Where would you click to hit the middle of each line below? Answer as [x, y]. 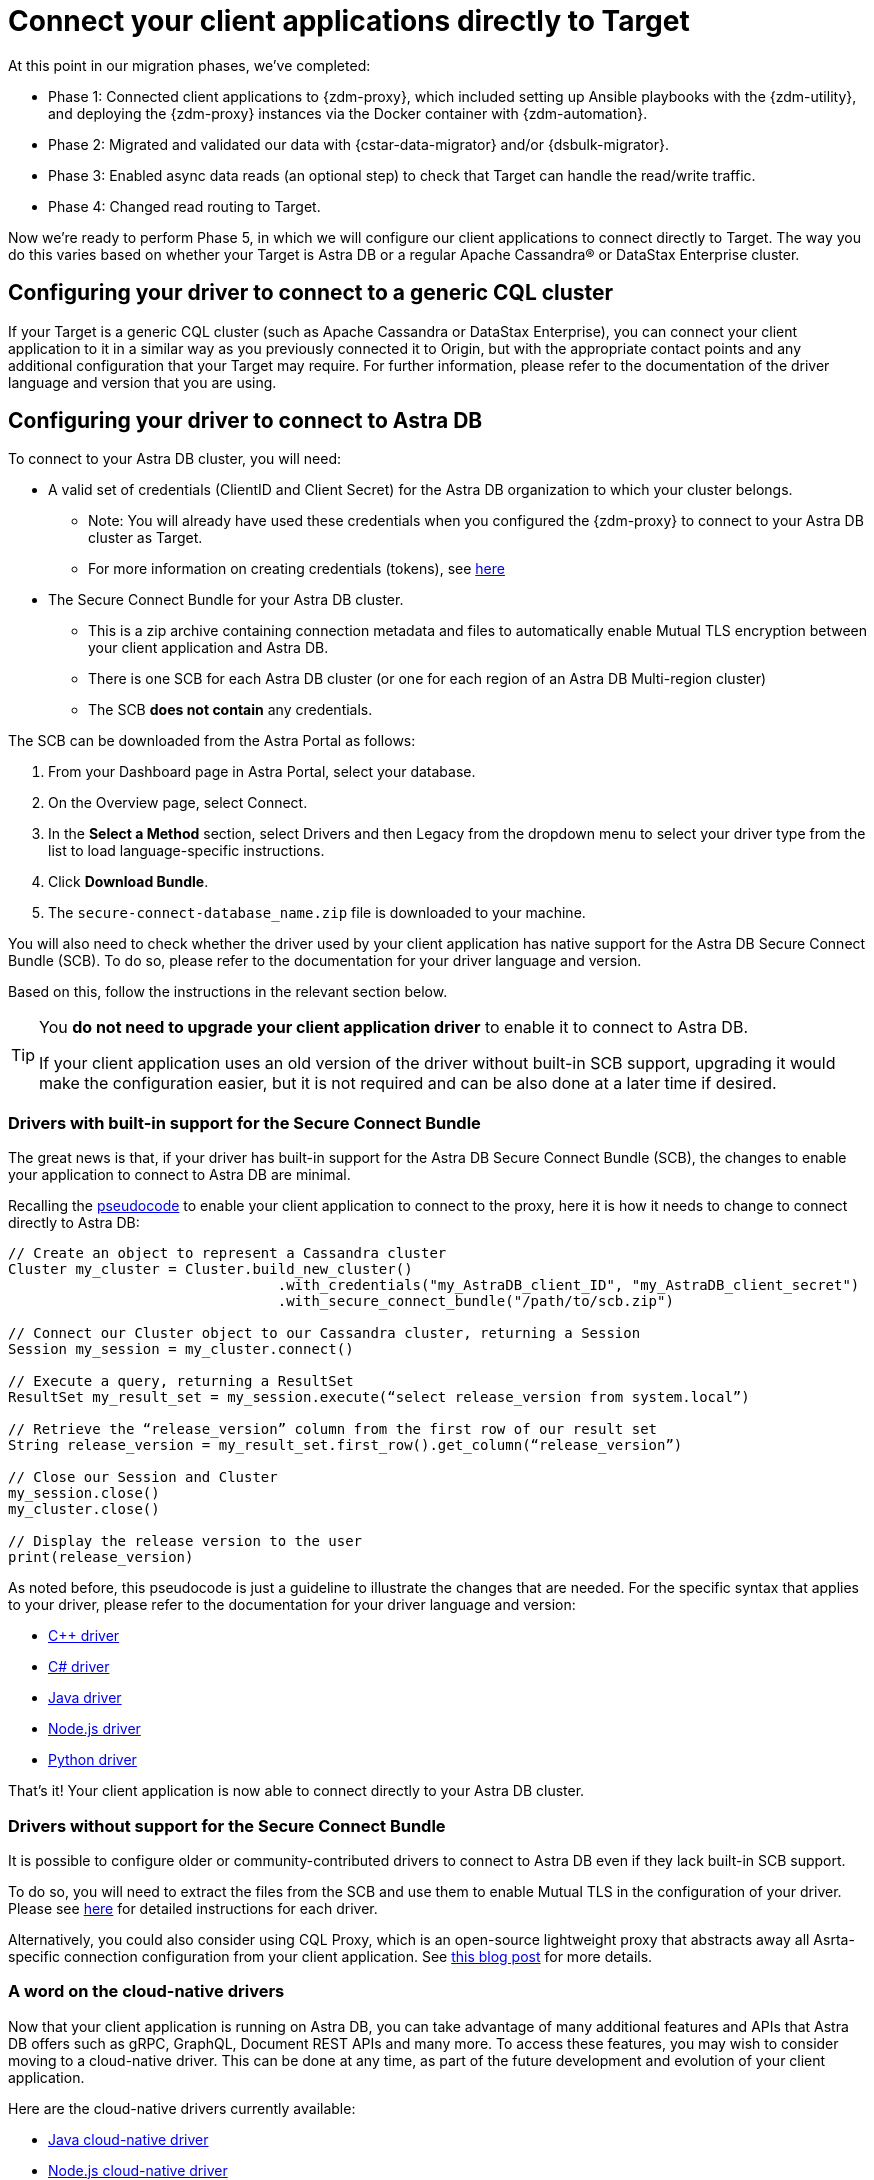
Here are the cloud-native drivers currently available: [182, 2108]
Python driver [92, 1760]
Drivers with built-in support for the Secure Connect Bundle [244, 1122]
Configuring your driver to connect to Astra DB [245, 421]
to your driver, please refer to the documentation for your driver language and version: [292, 1605]
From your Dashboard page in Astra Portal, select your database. [262, 772]
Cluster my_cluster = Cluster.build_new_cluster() [210, 1269]
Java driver [85, 1698]
